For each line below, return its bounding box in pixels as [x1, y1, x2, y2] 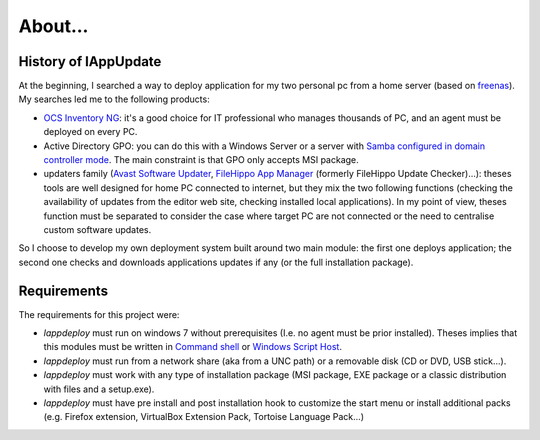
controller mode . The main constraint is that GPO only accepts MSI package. [43, 154, 359, 166]
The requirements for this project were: [18, 308, 180, 320]
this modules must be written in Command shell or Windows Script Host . [43, 341, 342, 353]
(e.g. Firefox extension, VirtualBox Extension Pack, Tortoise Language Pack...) [43, 411, 365, 423]
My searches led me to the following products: [18, 93, 210, 105]
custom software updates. [43, 223, 152, 235]
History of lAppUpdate [18, 53, 162, 70]
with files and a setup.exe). [43, 383, 155, 395]
